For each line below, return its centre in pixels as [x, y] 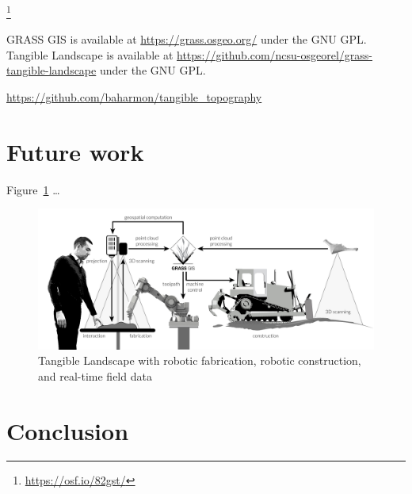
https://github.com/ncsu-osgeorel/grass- [275, 54]
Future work [75, 151]
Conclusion [68, 430]
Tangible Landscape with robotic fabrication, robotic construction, [200, 360]
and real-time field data [95, 375]
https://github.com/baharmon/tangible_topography [134, 97]
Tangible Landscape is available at [90, 54]
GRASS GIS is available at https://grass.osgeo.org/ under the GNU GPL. [187, 39]
